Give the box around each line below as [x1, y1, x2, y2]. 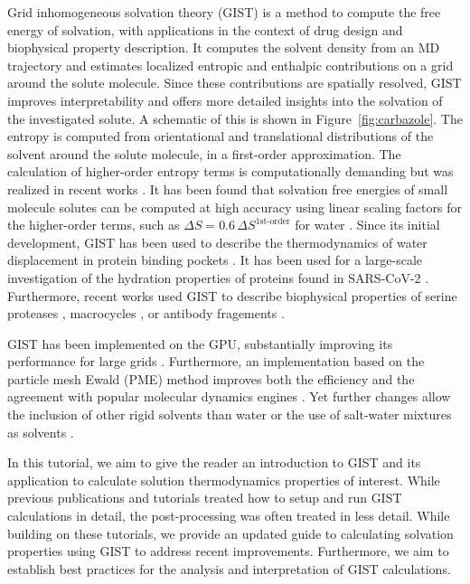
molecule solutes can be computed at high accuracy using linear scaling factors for [7, 197, 462, 216]
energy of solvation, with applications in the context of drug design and [7, 20, 403, 39]
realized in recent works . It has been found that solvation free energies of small [7, 179, 448, 198]
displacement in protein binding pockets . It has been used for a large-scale [7, 250, 422, 269]
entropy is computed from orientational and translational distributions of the [7, 127, 434, 146]
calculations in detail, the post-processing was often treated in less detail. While [7, 506, 450, 525]
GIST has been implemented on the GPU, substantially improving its [7, 334, 393, 353]
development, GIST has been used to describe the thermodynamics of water [7, 232, 428, 251]
